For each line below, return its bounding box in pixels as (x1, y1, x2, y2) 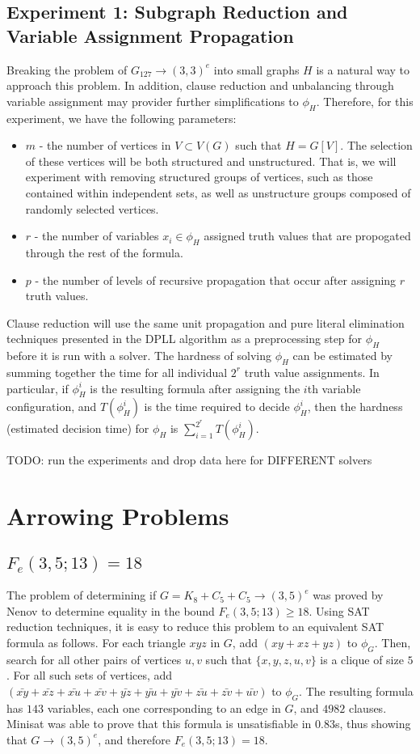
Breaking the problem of (6, 61, 128, 78)
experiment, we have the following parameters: (6, 109, 237, 126)
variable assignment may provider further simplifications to (6, 92, 299, 109)
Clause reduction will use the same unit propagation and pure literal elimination (6, 314, 405, 331)
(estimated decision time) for (6, 420, 149, 437)
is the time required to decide (144, 398, 290, 415)
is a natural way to (316, 61, 410, 78)
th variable (307, 379, 361, 396)
